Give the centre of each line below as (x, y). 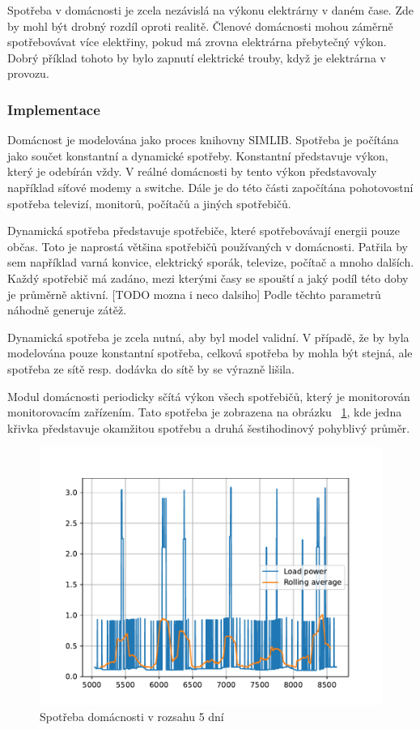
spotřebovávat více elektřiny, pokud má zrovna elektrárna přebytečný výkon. (197, 42)
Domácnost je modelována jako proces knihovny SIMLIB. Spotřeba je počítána (203, 140)
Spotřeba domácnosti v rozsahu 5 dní (132, 716)
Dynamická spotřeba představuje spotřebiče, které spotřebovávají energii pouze (204, 231)
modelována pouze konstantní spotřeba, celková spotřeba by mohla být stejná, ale (210, 353)
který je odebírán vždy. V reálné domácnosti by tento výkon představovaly (192, 171)
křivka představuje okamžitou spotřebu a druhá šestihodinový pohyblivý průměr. (209, 427)
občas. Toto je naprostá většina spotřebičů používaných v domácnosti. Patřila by (208, 246)
